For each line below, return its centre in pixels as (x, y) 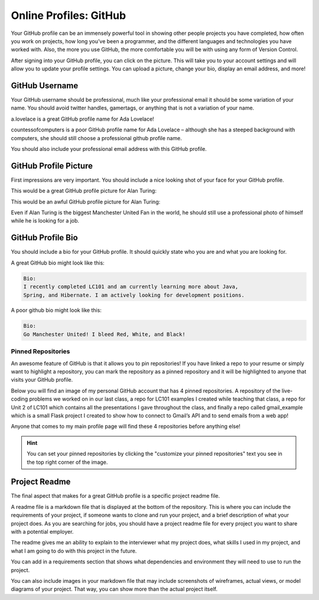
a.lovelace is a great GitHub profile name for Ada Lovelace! (83, 119)
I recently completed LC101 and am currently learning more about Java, (131, 287)
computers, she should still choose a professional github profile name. (97, 138)
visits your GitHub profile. (42, 380)
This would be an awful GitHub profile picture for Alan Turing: (86, 202)
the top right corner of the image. (67, 462)
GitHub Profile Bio (44, 238)
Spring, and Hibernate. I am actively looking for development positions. (134, 295)
